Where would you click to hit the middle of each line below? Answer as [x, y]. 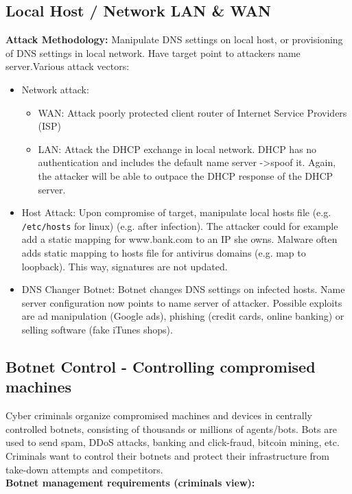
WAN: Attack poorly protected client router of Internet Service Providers [192, 112]
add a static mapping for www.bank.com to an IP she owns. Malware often [179, 239]
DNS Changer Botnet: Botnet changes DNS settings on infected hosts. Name [183, 289]
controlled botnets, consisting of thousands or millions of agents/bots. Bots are [171, 428]
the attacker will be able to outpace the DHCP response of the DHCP [186, 175]
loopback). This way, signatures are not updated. [125, 266]
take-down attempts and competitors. [84, 469]
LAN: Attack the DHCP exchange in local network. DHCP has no [177, 149]
